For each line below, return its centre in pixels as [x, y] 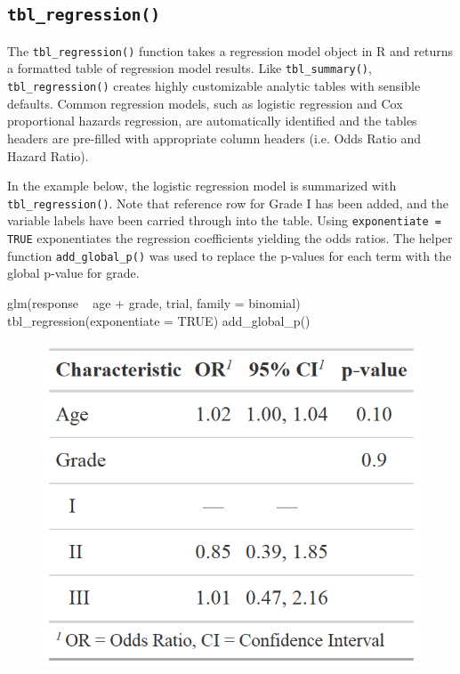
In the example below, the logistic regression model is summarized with [202, 186]
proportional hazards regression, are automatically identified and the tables [212, 121]
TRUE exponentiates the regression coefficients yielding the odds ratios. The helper [230, 238]
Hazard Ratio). [48, 155]
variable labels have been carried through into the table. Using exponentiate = [224, 220]
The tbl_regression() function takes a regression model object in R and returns [230, 50]
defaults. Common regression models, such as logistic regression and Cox [205, 103]
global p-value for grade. [73, 273]
